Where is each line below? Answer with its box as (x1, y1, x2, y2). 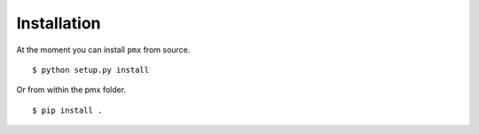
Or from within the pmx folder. (16, 84, 127, 95)
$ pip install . (32, 105, 103, 115)
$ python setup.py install (32, 65, 150, 75)
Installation (16, 13, 101, 33)
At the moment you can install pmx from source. (16, 44, 191, 55)
